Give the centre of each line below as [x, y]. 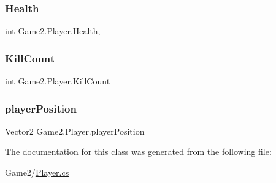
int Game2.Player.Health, [53, 31]
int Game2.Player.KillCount [58, 81]
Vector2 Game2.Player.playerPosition [75, 131]
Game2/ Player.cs [37, 172]
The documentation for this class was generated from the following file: [138, 151]
